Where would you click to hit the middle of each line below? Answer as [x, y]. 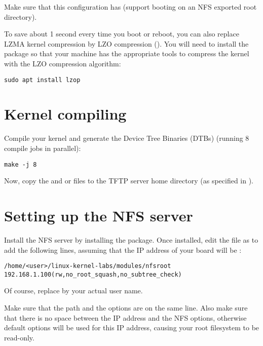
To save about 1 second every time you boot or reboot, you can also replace [122, 34]
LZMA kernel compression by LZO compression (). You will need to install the [126, 43]
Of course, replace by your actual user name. [73, 291]
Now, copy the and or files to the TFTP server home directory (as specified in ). [129, 181]
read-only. [19, 337]
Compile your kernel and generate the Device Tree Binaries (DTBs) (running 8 [127, 138]
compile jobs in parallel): [43, 148]
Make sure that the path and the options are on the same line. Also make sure [126, 307]
